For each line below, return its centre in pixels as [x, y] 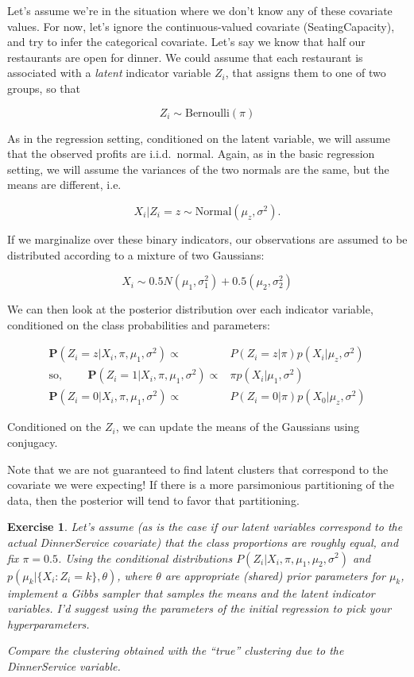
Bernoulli [207, 113]
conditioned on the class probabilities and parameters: [139, 324]
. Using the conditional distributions [145, 558]
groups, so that [44, 88]
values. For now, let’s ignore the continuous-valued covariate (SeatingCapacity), [201, 26]
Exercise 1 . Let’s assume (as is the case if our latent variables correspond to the [205, 527]
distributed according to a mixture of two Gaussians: [136, 254]
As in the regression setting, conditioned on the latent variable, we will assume [199, 138]
